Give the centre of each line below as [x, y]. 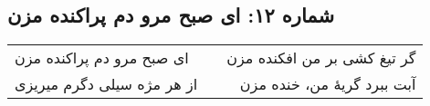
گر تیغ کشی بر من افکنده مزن [321, 58]
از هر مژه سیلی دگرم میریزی [106, 84]
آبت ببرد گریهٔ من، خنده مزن [328, 84]
